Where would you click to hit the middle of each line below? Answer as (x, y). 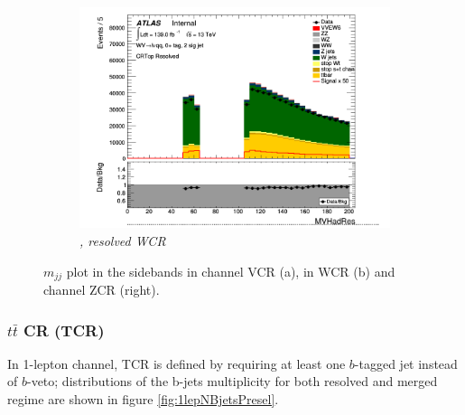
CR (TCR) (64, 330)
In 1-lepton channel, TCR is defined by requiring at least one (177, 363)
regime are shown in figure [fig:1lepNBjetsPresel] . (143, 399)
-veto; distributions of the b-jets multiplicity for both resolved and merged (232, 381)
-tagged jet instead (406, 363)
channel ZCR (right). (102, 289)
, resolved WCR (123, 240)
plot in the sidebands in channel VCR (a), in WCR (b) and (231, 271)
